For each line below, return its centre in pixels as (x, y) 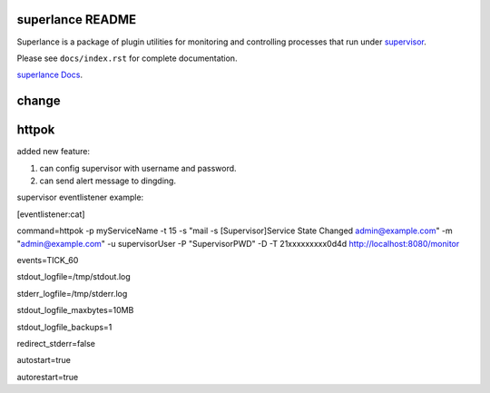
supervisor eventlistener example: (80, 197)
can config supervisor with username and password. (138, 168)
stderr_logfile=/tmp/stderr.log (72, 293)
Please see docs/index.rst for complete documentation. (127, 58)
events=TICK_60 (48, 260)
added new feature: (54, 152)
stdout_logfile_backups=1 (64, 327)
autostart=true (44, 360)
